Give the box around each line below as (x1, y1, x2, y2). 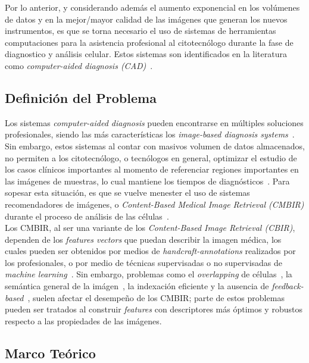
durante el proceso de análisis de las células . (5, 209, 169, 222)
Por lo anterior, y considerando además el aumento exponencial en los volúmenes (5, 1, 300, 13)
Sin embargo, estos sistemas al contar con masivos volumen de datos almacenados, (5, 139, 305, 152)
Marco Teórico (5, 343, 96, 362)
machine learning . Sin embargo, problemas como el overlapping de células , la (5, 268, 292, 280)
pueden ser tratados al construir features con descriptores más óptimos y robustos (5, 303, 302, 315)
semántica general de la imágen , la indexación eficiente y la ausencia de (5, 280, 269, 292)
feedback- (271, 280, 304, 292)
